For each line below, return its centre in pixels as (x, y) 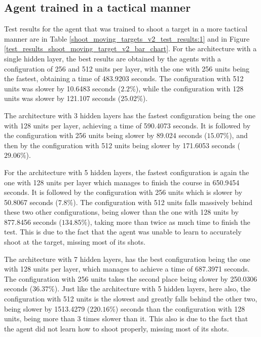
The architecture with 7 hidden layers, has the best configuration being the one (127, 259)
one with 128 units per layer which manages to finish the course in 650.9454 (122, 182)
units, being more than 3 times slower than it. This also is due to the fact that (126, 318)
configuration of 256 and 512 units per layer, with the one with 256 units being (127, 68)
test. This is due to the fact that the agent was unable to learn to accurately (123, 232)
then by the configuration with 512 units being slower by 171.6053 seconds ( (122, 145)
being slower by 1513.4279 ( (47, 308)
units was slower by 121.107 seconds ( (63, 98)
